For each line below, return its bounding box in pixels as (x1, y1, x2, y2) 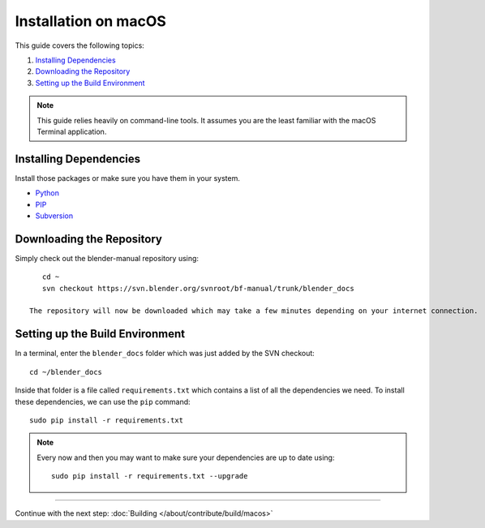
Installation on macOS (15, 12, 166, 30)
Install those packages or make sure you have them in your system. (15, 173, 241, 182)
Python (35, 188, 60, 198)
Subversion (35, 211, 74, 221)
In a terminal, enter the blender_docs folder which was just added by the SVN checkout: (15, 349, 315, 358)
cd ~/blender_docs (29, 367, 103, 376)
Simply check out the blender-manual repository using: (15, 253, 199, 263)
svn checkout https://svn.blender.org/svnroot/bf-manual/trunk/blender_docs (41, 284, 354, 293)
